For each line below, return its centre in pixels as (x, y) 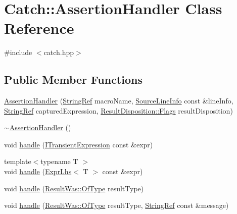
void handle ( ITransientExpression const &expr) (79, 144)
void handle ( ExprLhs (38, 171)
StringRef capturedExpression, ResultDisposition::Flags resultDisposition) (118, 110)
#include (18, 52)
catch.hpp (59, 52)
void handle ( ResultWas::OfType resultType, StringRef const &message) (116, 205)
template (18, 161)
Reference (39, 28)
